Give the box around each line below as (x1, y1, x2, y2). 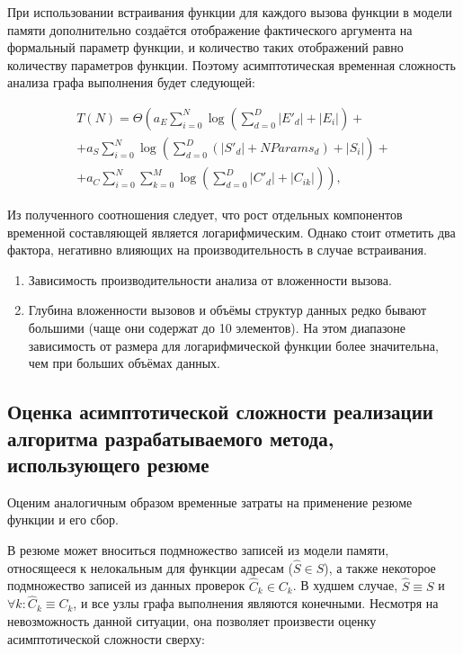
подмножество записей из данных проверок (7, 576, 245, 595)
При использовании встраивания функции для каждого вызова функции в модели (7, 3, 452, 21)
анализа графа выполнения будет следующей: (7, 73, 255, 92)
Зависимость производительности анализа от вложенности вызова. (28, 270, 392, 289)
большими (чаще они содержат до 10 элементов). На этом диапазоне (28, 318, 406, 337)
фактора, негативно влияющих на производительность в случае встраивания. (7, 240, 427, 259)
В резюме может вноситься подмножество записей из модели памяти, (7, 540, 389, 559)
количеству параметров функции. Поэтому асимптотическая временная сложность (7, 55, 456, 74)
